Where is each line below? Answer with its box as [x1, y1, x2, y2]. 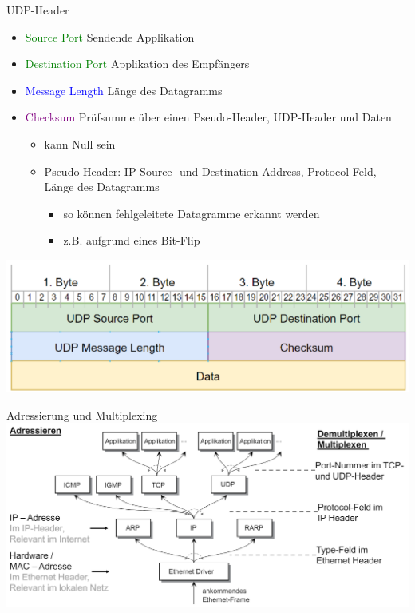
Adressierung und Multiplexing [6, 406, 158, 423]
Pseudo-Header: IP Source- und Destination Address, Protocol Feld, [44, 162, 377, 179]
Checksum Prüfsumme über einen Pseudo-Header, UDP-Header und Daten [25, 109, 392, 125]
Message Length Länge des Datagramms [25, 82, 223, 98]
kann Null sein [44, 135, 116, 152]
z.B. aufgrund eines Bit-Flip [63, 232, 200, 249]
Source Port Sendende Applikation [25, 28, 195, 45]
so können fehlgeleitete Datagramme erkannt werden [63, 205, 320, 221]
